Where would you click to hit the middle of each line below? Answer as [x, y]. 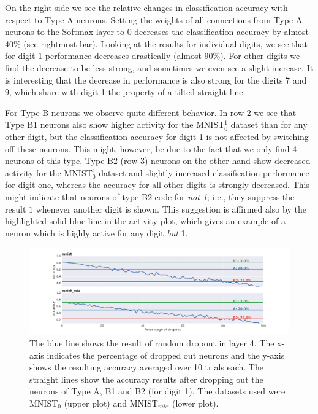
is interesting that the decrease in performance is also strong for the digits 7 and [156, 80]
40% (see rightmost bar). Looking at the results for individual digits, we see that [156, 43]
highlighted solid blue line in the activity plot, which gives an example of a [145, 221]
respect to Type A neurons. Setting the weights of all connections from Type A [154, 19]
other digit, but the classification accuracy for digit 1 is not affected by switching [157, 136]
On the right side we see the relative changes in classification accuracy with [146, 7]
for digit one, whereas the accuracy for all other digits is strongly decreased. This [157, 185]
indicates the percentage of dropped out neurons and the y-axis [166, 355]
